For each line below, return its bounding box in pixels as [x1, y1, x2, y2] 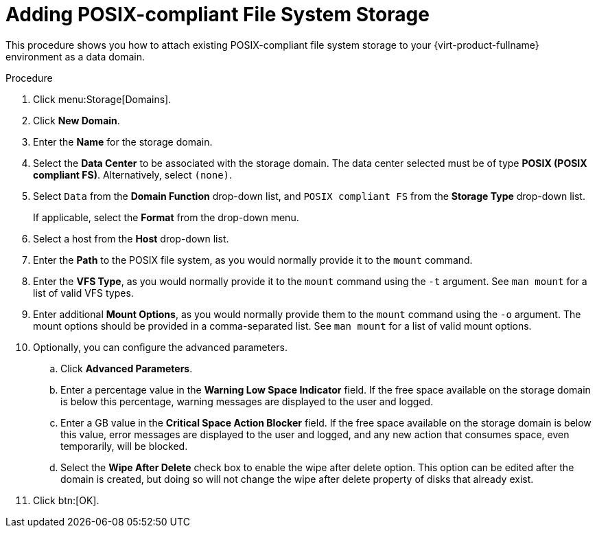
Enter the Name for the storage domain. [33, 135, 213, 148]
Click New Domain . [33, 114, 120, 126]
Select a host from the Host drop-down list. [33, 232, 229, 245]
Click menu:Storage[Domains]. [33, 93, 172, 105]
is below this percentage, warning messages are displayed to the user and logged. [60, 395, 434, 407]
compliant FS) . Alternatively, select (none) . [33, 168, 233, 181]
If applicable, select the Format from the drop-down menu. [33, 211, 299, 223]
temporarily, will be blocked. [60, 440, 188, 452]
